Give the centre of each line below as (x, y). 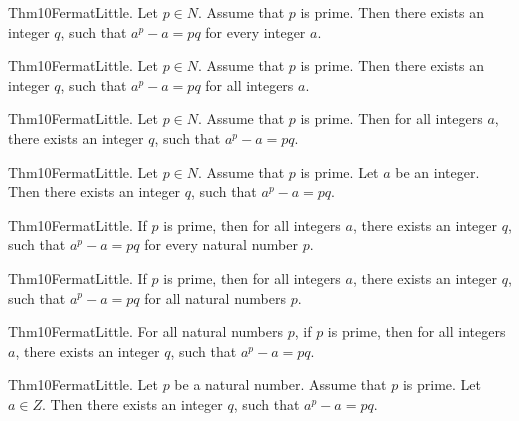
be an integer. (437, 171)
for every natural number (221, 244)
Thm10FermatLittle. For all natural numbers (146, 331)
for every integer (255, 31)
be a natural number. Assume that (280, 384)
